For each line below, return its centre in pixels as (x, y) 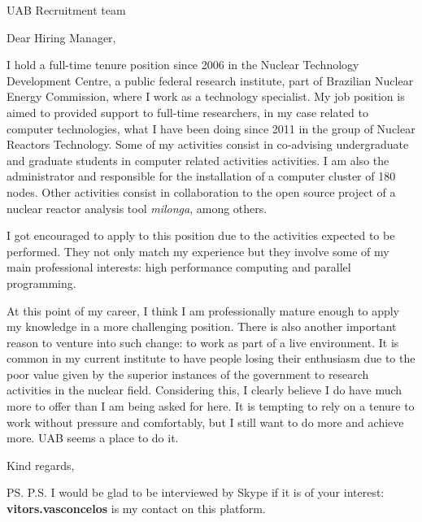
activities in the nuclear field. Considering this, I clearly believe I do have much (204, 390)
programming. (41, 283)
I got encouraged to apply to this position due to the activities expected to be (201, 235)
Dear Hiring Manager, (61, 37)
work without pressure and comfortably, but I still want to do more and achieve (205, 422)
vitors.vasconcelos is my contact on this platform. (136, 509)
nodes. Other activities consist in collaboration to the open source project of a (201, 191)
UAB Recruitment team (66, 10)
